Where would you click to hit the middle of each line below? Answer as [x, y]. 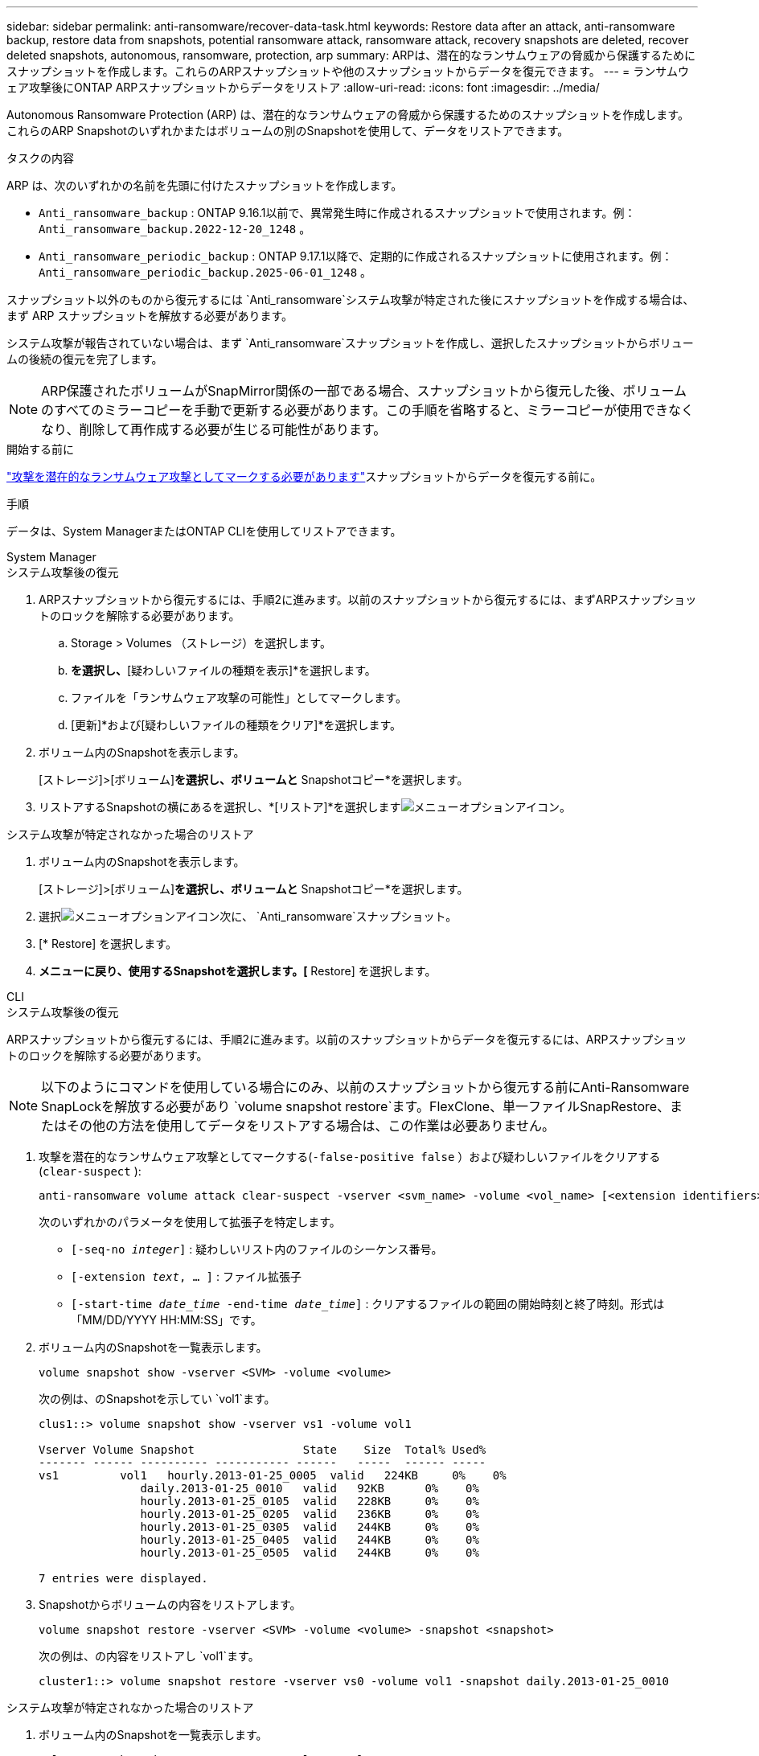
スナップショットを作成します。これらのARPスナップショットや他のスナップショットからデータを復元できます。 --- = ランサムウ [348, 71]
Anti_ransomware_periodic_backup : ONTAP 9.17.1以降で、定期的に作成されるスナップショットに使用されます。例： [356, 256]
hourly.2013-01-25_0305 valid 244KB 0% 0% [310, 1527]
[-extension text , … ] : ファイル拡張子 [186, 1276]
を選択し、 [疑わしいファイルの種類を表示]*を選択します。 [224, 670]
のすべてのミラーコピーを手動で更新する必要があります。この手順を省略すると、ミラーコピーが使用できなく [368, 410]
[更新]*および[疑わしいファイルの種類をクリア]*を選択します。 [236, 725]
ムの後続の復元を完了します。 [85, 359]
